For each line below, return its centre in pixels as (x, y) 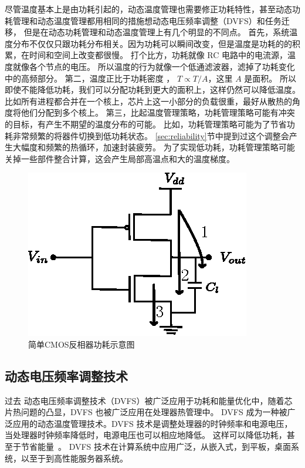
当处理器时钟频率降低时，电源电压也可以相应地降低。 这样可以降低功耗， (146, 435)
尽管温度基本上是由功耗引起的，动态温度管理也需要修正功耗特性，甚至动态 (148, 9)
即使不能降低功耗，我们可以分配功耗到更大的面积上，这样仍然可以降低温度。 (152, 90)
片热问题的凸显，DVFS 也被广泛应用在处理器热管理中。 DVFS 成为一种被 (146, 412)
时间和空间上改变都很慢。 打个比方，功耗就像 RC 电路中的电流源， (158, 55)
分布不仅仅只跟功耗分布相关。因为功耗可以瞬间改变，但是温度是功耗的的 (152, 43)
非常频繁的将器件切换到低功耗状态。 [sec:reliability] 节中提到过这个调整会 (151, 135)
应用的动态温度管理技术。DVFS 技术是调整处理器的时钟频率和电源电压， (152, 423)
